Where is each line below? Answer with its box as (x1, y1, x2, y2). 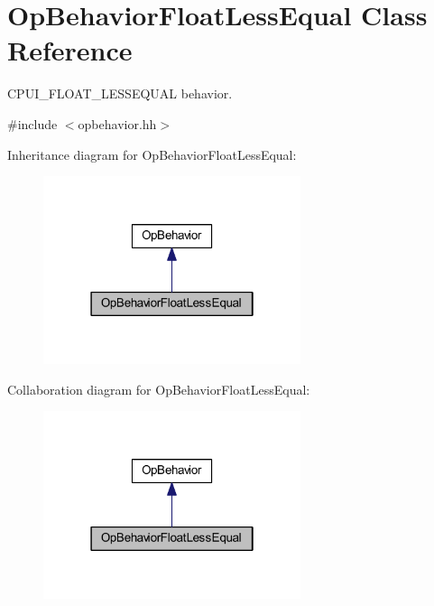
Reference (7, 32, 133, 69)
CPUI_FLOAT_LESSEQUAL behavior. (7, 84, 233, 103)
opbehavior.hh (78, 114, 157, 133)
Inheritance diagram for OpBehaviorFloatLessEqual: (7, 145, 297, 163)
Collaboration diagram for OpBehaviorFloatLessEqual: (7, 379, 310, 398)
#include (7, 114, 58, 133)
